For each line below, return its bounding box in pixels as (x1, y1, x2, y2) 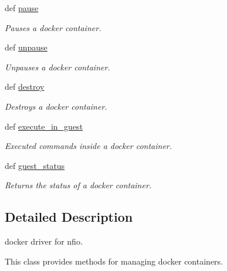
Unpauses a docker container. (5, 60, 110, 73)
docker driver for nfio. (5, 235, 83, 248)
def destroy (5, 80, 45, 93)
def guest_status (5, 159, 65, 171)
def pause (5, 2, 39, 13)
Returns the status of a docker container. (5, 179, 152, 191)
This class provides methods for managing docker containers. (5, 255, 223, 267)
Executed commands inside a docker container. (5, 140, 172, 152)
